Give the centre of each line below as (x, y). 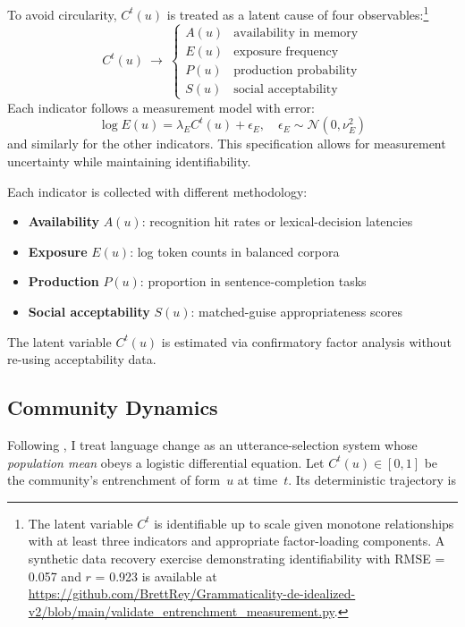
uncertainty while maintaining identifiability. (129, 161)
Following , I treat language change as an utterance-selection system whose (212, 445)
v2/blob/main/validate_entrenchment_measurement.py (181, 610)
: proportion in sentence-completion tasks (253, 281)
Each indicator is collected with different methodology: (157, 191)
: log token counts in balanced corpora (235, 251)
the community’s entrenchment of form (114, 480)
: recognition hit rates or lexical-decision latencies (277, 221)
